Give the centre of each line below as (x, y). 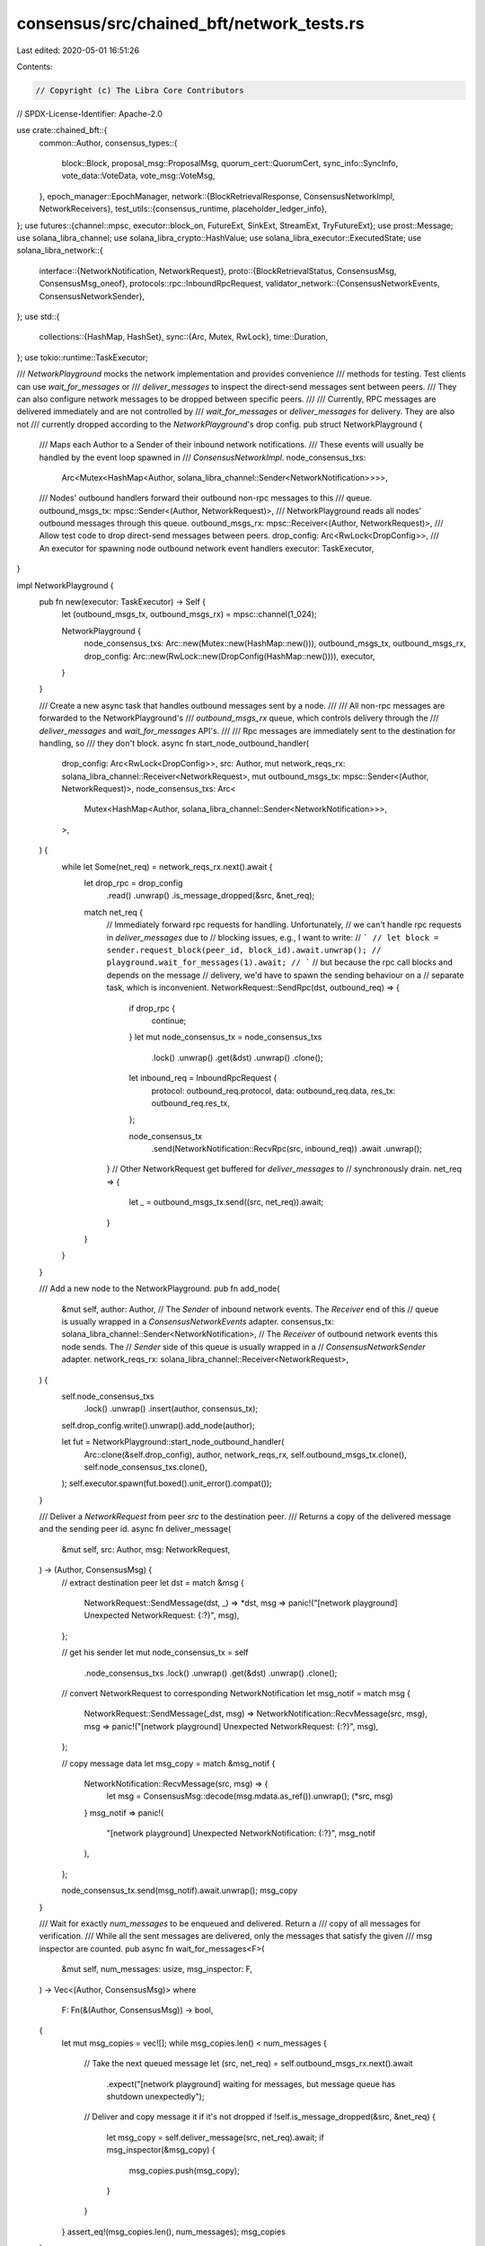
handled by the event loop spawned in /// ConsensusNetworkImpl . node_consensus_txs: (203, 457)
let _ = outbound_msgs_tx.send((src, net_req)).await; (226, 1202)
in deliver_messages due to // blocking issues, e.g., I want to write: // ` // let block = (273, 937)
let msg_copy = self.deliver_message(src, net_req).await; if (216, 2137)
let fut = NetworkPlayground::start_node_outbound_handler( (173, 1442)
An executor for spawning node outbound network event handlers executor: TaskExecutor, (207, 548)
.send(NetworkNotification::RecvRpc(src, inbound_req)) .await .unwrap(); (287, 1149)
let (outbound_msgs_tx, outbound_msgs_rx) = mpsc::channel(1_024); (190, 615)
